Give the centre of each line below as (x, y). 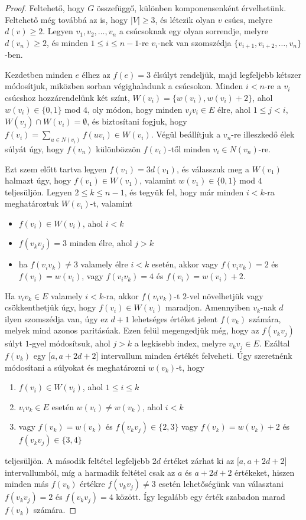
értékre (92, 484)
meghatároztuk (32, 203)
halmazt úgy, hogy (38, 180)
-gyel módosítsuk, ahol (70, 343)
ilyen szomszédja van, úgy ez (56, 318)
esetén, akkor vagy (185, 264)
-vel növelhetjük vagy (225, 295)
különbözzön (118, 148)
